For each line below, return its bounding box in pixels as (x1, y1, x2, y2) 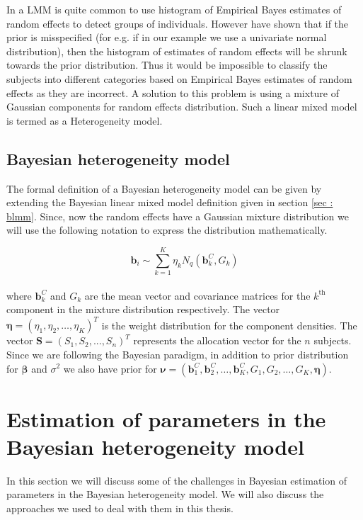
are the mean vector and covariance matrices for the (84, 288, 311, 303)
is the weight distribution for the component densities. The (101, 317, 357, 332)
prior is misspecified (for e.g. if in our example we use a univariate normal (6, 30, 327, 45)
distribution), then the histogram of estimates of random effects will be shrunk (6, 43, 347, 58)
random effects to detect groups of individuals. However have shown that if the (6, 16, 349, 30)
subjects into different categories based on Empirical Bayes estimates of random (6, 71, 352, 86)
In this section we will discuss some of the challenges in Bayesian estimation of (6, 473, 347, 487)
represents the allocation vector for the (133, 333, 301, 348)
